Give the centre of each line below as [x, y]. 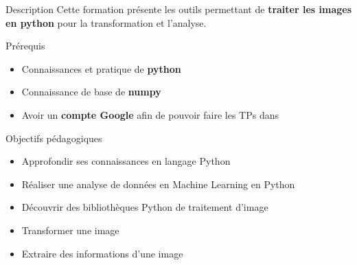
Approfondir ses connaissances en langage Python [126, 161]
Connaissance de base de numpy [91, 92]
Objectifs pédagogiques [54, 138]
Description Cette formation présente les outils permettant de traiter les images [179, 9]
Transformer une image [70, 230]
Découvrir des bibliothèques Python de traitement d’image [145, 207]
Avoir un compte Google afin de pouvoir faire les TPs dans [150, 114]
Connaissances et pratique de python [101, 68]
